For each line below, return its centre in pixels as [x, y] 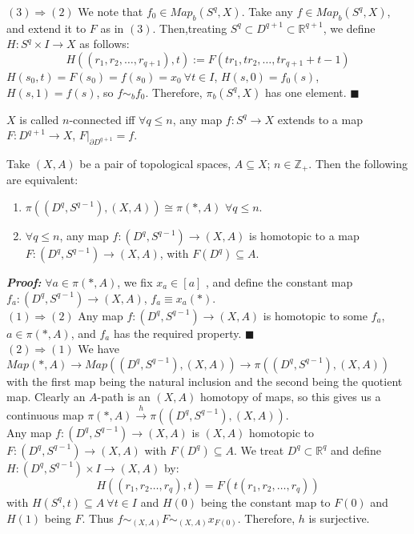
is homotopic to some [315, 315]
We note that [111, 11]
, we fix [135, 282]
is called [39, 119]
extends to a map [320, 119]
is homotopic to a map [304, 236]
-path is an [124, 397]
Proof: [24, 282]
